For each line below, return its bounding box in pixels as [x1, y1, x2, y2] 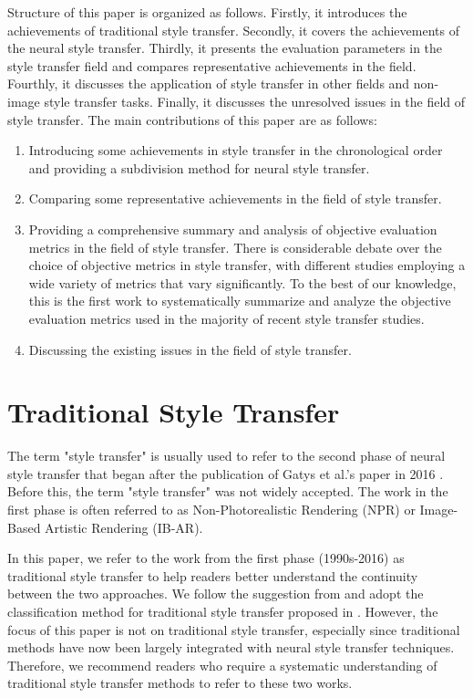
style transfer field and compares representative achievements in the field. [7, 56, 416, 75]
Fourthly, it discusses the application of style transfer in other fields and [7, 74, 410, 93]
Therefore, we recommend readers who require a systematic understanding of [7, 655, 437, 674]
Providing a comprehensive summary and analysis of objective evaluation [28, 219, 437, 238]
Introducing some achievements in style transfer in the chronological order [28, 141, 443, 160]
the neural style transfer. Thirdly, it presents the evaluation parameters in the [7, 38, 443, 57]
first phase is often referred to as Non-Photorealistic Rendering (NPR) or [7, 500, 416, 518]
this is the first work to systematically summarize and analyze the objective [28, 291, 451, 310]
